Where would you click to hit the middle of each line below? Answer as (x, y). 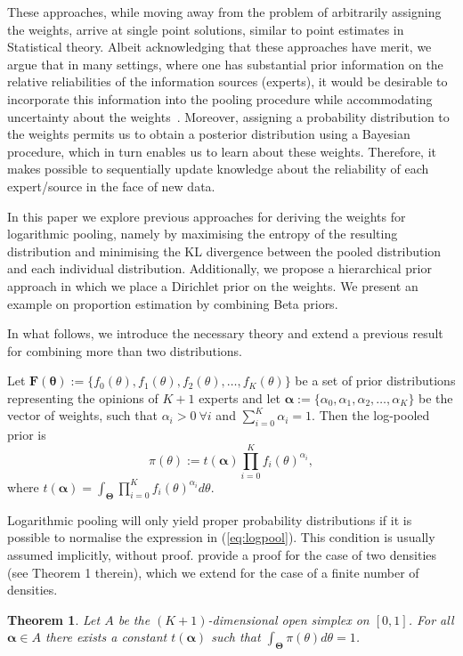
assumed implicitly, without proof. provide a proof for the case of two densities (222, 554)
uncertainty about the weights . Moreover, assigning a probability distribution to (228, 116)
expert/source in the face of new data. (111, 186)
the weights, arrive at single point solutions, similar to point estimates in (206, 29)
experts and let (240, 397)
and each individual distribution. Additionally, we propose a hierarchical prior (219, 268)
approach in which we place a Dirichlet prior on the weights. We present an (213, 285)
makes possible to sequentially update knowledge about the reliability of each (218, 169)
